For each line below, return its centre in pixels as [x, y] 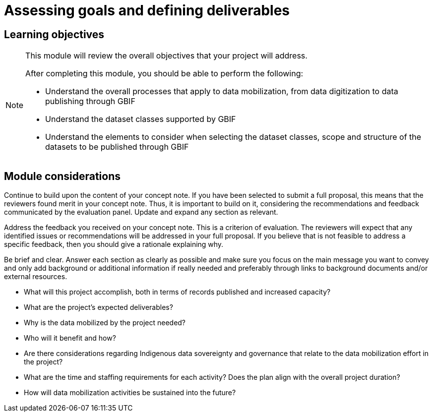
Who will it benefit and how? [70, 338]
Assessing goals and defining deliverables [147, 10]
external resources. [36, 277]
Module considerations [62, 176]
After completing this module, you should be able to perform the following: [164, 74]
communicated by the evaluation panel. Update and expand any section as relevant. [141, 212]
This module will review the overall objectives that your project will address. [166, 56]
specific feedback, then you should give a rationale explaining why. [114, 244]
